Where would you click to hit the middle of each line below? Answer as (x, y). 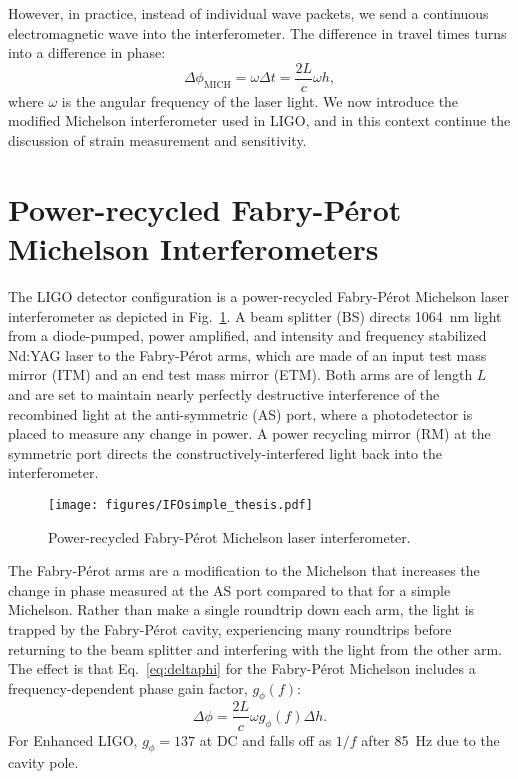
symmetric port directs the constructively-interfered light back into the (225, 452)
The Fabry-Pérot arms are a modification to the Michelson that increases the (244, 570)
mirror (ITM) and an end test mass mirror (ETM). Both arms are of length (240, 374)
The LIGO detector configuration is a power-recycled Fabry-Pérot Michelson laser (258, 295)
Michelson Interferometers (193, 248)
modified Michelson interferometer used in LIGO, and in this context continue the (259, 120)
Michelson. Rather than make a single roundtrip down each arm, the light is (241, 609)
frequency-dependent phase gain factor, (128, 687)
